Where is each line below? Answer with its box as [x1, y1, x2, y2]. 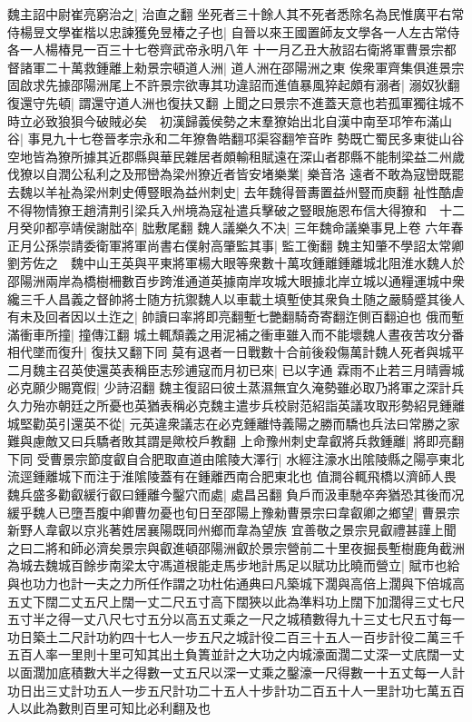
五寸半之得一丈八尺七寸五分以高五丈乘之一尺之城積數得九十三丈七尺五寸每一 [7, 609, 465, 628]
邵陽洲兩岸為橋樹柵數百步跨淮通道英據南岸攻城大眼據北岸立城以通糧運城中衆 [7, 271, 465, 290]
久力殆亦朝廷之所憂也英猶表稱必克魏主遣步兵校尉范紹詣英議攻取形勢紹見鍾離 [7, 396, 465, 415]
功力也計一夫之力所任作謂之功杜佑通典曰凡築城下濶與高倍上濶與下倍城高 [32, 574, 465, 592]
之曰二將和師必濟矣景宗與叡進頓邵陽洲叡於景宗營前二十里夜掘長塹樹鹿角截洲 [7, 538, 465, 557]
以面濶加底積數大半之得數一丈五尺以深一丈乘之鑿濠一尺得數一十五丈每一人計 [7, 662, 465, 681]
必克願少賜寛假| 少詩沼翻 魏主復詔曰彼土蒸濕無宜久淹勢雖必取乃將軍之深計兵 [7, 378, 465, 397]
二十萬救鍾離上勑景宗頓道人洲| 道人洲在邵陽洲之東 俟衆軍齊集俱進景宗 [44, 57, 465, 76]
